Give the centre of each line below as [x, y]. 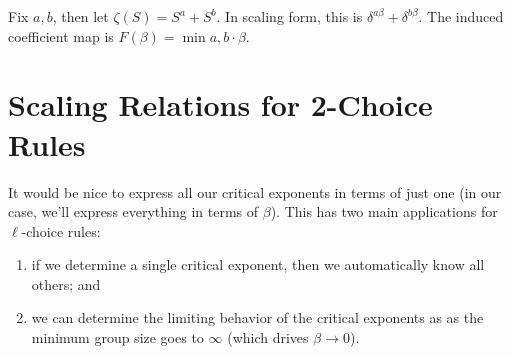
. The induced [461, 16]
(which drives [268, 337]
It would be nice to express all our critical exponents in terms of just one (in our [255, 191]
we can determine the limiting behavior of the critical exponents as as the [257, 317]
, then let [80, 16]
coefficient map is [61, 35]
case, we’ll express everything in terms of [133, 211]
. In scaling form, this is [289, 16]
